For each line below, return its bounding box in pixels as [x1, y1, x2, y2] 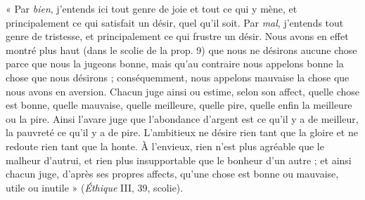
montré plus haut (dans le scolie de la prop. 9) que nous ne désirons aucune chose [6, 42, 357, 57]
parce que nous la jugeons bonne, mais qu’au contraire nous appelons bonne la [6, 56, 344, 71]
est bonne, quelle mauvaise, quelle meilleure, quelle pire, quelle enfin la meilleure [6, 98, 352, 112]
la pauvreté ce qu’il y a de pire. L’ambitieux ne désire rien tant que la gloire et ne [6, 125, 358, 140]
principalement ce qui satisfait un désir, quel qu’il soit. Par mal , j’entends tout [6, 15, 344, 29]
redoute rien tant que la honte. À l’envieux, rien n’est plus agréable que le [6, 138, 324, 153]
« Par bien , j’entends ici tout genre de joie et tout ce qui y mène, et [6, 1, 297, 15]
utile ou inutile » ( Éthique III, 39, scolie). [6, 180, 184, 194]
